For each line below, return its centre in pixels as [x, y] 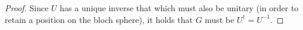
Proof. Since [27, 8]
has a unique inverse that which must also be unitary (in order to [179, 8]
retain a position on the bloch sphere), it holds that [99, 19]
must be [220, 19]
